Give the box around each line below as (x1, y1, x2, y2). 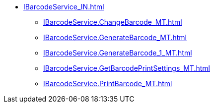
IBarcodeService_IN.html (23, 2, 104, 11)
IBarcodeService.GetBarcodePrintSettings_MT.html (43, 64, 210, 72)
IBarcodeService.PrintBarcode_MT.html (43, 79, 172, 88)
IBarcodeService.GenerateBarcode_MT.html (43, 33, 187, 42)
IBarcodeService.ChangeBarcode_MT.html (43, 18, 182, 26)
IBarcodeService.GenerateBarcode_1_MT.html (43, 49, 192, 57)
